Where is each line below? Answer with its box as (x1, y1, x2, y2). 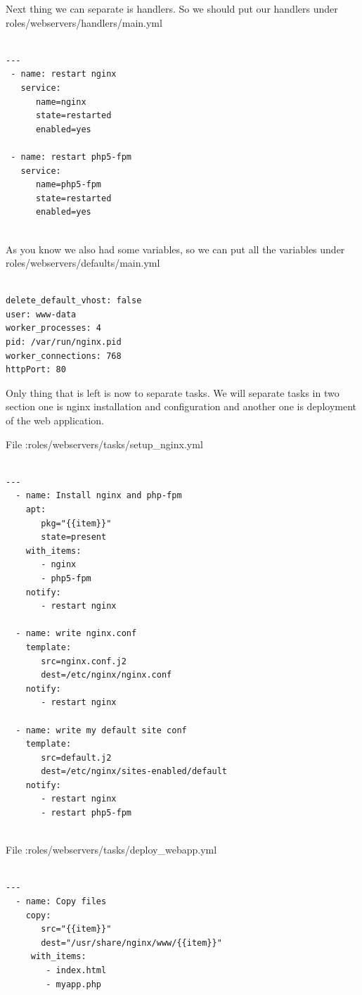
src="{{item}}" (41, 924, 112, 934)
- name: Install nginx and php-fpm (15, 490, 182, 501)
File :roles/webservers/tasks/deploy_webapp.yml (6, 842, 217, 857)
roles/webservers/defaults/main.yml (6, 255, 160, 270)
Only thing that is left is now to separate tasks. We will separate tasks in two (6, 385, 340, 400)
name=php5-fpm (35, 179, 102, 190)
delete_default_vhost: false (6, 296, 142, 306)
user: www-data (6, 309, 77, 319)
